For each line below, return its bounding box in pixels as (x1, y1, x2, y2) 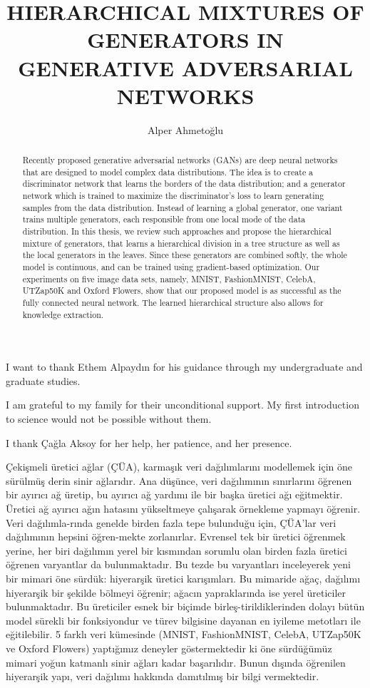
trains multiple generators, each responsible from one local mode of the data (22, 213, 306, 225)
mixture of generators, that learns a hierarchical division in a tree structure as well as (22, 237, 340, 249)
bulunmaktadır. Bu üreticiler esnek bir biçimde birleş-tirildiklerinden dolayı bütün (6, 599, 365, 614)
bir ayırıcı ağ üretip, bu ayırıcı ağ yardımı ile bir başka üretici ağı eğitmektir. (6, 487, 343, 502)
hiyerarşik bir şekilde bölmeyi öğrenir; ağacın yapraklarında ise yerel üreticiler (6, 585, 346, 600)
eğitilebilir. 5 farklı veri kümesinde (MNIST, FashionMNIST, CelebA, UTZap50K (6, 627, 361, 642)
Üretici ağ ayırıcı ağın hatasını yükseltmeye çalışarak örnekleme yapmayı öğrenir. (6, 501, 361, 516)
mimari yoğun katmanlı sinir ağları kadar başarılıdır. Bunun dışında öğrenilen (6, 654, 346, 669)
